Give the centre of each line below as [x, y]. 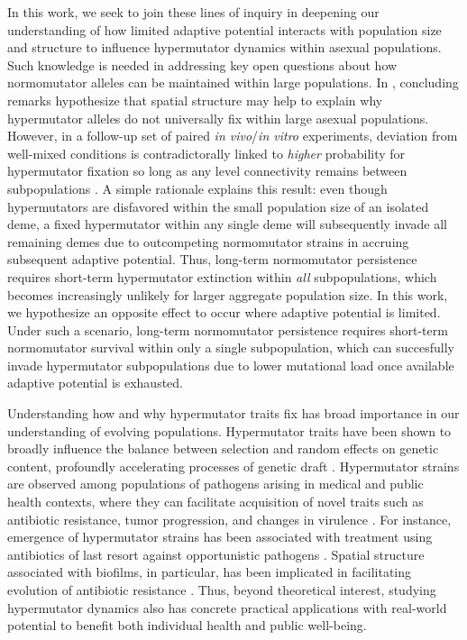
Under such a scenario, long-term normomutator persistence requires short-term [228, 329]
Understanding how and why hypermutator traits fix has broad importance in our [233, 413]
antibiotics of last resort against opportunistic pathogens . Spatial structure [216, 554]
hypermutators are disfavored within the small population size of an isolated [218, 206]
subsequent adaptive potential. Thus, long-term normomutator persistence [212, 259]
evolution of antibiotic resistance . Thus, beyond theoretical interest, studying [222, 590]
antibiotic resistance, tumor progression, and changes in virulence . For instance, [229, 519]
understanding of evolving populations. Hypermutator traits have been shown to [229, 430]
